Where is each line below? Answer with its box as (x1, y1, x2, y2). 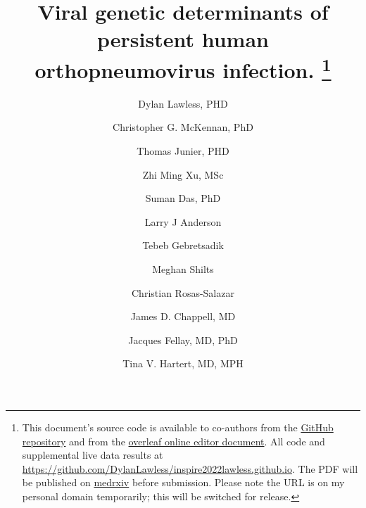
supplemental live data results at (22, 447, 163, 462)
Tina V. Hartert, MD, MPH (122, 356, 244, 371)
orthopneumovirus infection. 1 (34, 52, 332, 84)
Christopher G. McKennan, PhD (113, 120, 253, 134)
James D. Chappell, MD (130, 309, 236, 324)
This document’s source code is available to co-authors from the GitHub (22, 419, 334, 434)
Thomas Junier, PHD (137, 144, 229, 158)
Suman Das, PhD (145, 191, 221, 205)
